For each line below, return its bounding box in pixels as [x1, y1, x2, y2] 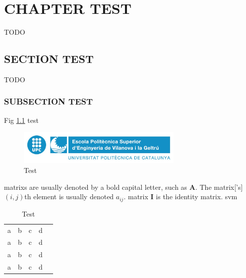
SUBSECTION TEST [4, 95, 93, 108]
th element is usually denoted [24, 191, 114, 202]
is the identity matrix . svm [156, 191, 238, 202]
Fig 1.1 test [4, 114, 39, 125]
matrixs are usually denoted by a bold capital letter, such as [4, 181, 187, 192]
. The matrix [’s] [195, 181, 243, 192]
